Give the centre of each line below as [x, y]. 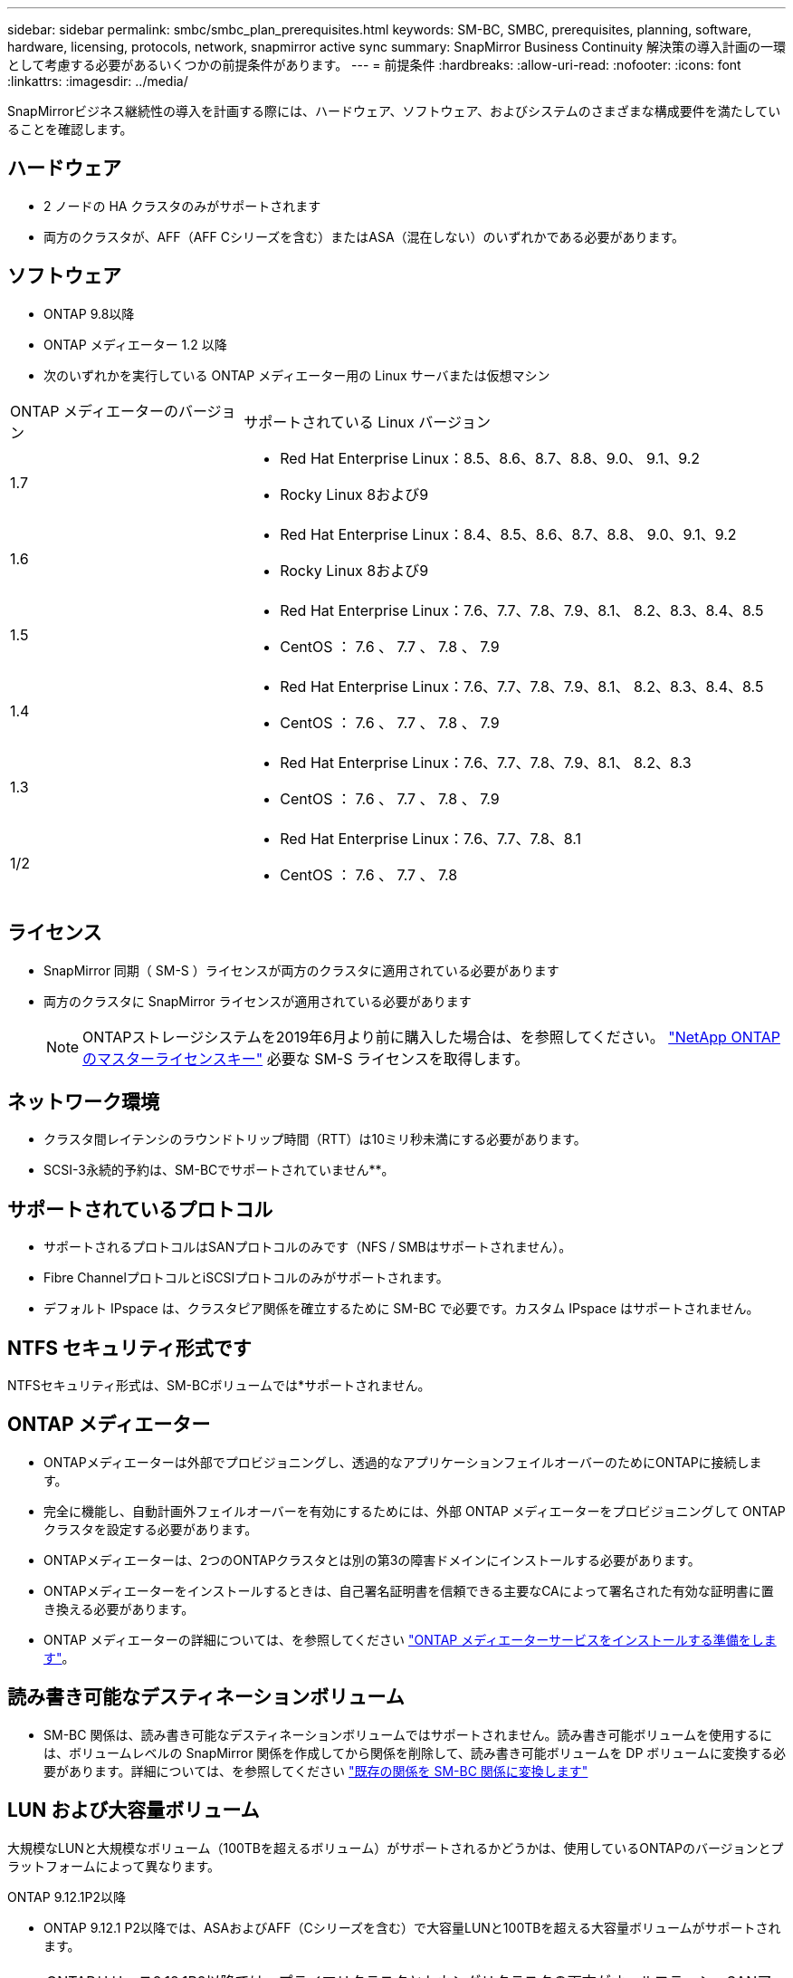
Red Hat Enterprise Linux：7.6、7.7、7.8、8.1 [431, 838]
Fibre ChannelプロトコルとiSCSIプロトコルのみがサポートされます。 [246, 1278]
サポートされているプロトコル [140, 1209]
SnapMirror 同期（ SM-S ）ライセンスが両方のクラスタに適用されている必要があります [301, 970]
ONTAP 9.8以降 [89, 313]
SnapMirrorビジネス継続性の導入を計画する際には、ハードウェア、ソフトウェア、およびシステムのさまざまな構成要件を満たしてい [394, 111]
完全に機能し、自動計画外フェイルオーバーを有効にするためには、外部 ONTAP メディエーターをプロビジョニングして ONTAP [415, 1511]
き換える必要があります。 [119, 1608]
